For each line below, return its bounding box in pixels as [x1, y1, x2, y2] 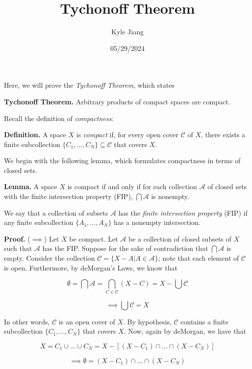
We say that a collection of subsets [4, 207, 108, 218]
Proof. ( [4, 233, 30, 244]
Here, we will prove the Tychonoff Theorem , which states [4, 80, 175, 90]
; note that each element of [158, 253, 239, 263]
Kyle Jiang [111, 26, 144, 37]
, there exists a [201, 129, 246, 140]
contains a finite [180, 316, 228, 326]
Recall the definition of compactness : [4, 113, 114, 123]
